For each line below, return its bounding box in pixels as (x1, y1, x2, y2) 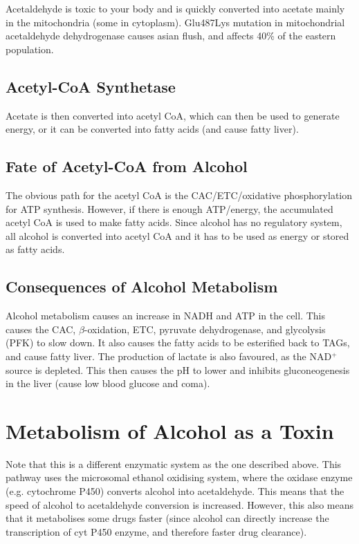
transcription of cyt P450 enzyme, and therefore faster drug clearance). (6, 524, 307, 538)
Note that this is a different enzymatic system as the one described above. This (6, 456, 342, 471)
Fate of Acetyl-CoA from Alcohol (6, 156, 248, 177)
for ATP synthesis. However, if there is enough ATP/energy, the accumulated (6, 201, 333, 216)
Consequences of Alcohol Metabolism (6, 276, 278, 297)
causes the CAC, (6, 321, 76, 336)
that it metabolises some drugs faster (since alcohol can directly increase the (6, 511, 329, 525)
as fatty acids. (6, 242, 65, 256)
